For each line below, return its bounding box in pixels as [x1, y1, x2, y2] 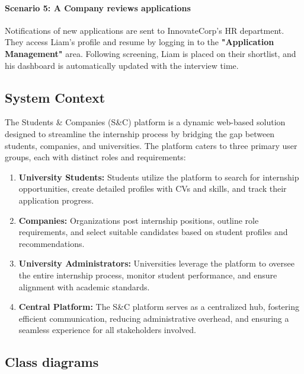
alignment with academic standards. [18, 280, 150, 293]
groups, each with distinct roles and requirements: [5, 151, 186, 163]
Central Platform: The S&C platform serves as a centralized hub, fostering [18, 300, 299, 313]
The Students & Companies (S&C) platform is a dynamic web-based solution [5, 116, 286, 128]
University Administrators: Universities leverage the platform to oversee [18, 257, 295, 270]
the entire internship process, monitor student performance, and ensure [18, 268, 277, 281]
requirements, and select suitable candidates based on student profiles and [18, 226, 288, 238]
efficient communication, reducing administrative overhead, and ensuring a [18, 312, 289, 324]
